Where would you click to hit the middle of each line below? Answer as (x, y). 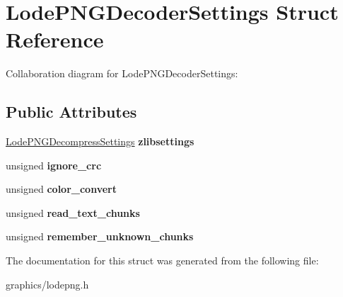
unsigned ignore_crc (54, 165)
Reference (55, 39)
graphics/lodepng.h (47, 284)
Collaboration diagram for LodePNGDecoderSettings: (122, 73)
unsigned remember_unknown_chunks (100, 236)
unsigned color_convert (61, 189)
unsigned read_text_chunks (73, 212)
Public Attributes (71, 112)
